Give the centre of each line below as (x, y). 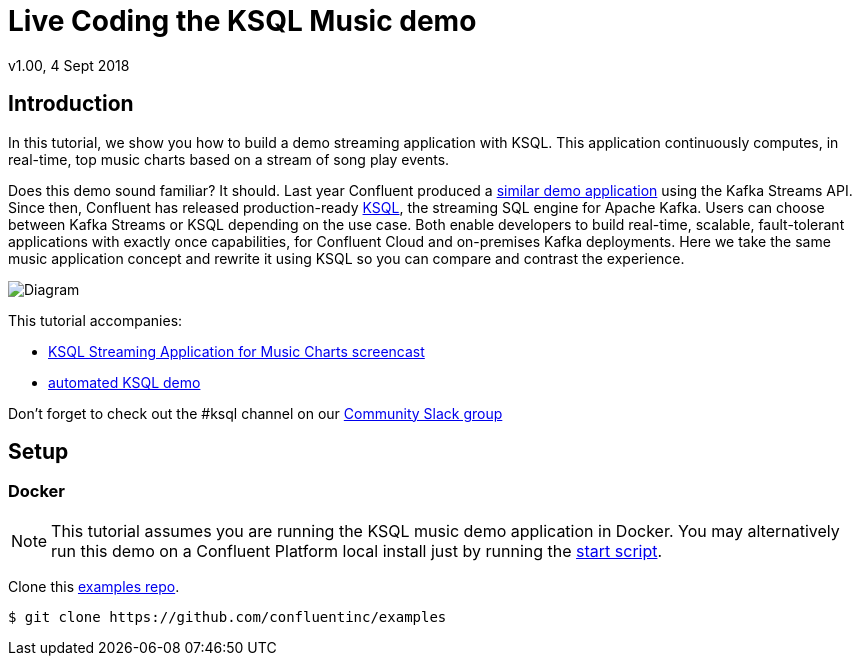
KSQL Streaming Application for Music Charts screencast (236, 351)
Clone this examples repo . (94, 586)
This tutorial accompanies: (95, 320)
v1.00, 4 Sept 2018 (69, 65)
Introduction (71, 104)
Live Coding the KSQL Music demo (242, 21)
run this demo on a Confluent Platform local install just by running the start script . (357, 550)
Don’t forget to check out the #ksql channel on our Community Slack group (255, 413)
